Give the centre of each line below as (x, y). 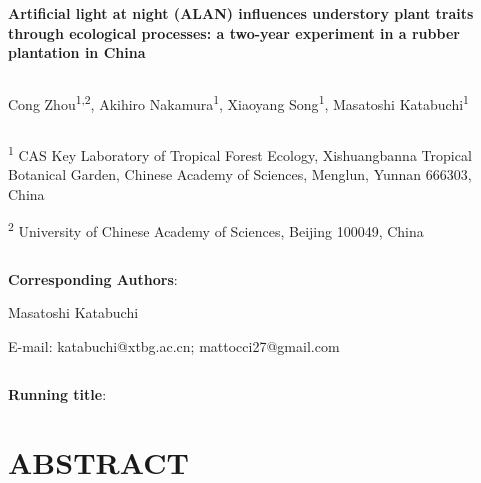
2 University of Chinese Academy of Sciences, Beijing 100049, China (216, 230)
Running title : (57, 393)
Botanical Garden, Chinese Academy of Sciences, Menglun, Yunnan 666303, (240, 174)
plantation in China (77, 52)
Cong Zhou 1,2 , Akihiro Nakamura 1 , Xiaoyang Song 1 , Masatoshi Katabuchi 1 (238, 102)
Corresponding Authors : (93, 278)
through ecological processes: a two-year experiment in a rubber (234, 32)
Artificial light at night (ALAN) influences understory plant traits (241, 13)
